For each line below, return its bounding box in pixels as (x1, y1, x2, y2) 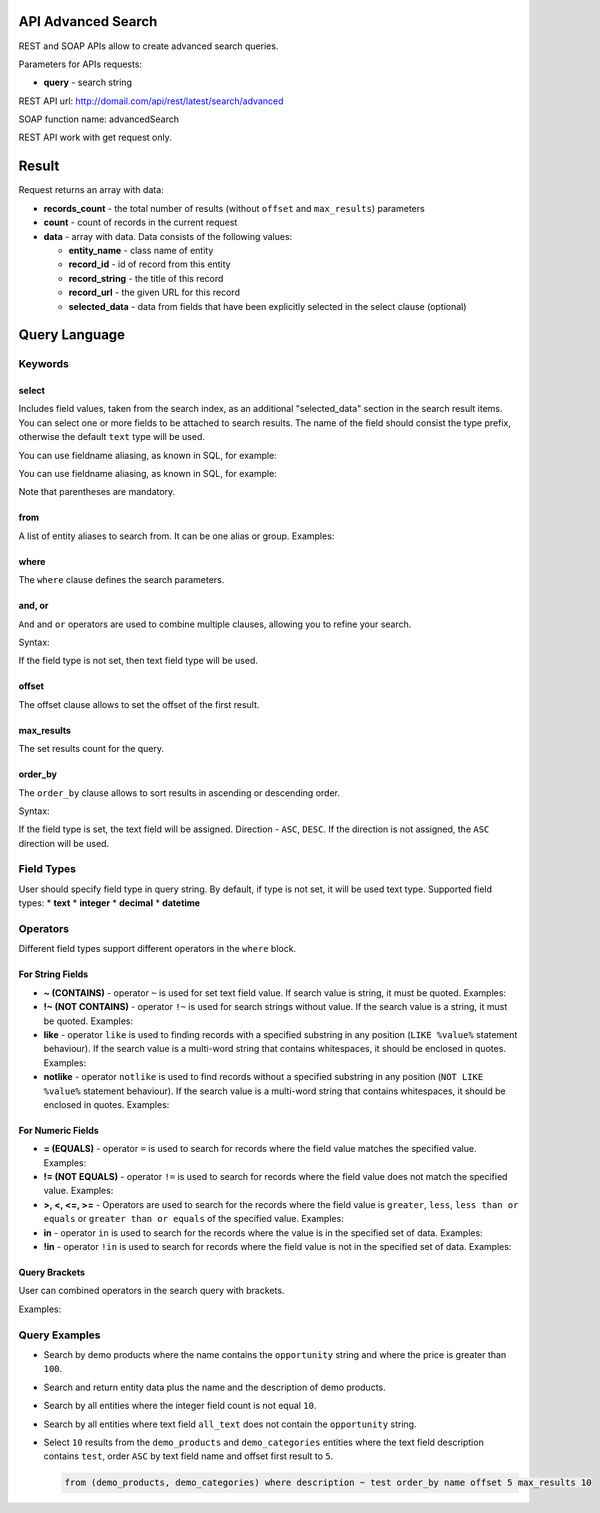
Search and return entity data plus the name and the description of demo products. (43, 1381, 386, 1393)
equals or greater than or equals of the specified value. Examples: (43, 1213, 344, 1225)
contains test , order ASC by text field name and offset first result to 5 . (43, 1450, 334, 1462)
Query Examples (18, 1328, 101, 1342)
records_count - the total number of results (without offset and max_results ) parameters (43, 202, 425, 214)
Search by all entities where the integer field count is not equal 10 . (43, 1400, 317, 1412)
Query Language (18, 326, 125, 344)
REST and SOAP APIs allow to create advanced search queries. (18, 40, 279, 52)
